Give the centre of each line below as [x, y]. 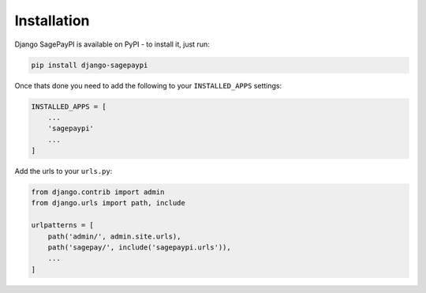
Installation [52, 21]
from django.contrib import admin [98, 192]
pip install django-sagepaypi [90, 65]
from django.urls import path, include [108, 203]
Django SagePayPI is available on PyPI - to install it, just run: [112, 44]
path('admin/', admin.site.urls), [114, 236]
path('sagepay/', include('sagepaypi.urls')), [140, 247]
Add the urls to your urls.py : [64, 171]
